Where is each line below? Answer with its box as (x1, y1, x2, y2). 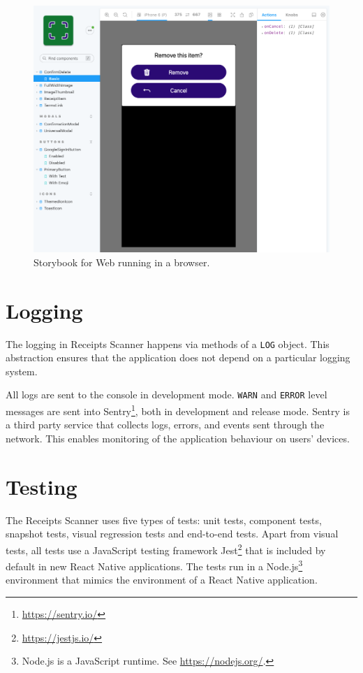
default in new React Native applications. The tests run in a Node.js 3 (6, 557, 303, 573)
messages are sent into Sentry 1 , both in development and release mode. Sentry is (6, 402, 350, 418)
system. (6, 363, 38, 378)
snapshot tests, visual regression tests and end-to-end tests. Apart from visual (6, 526, 339, 541)
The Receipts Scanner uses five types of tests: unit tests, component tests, (6, 512, 322, 527)
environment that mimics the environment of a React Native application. (6, 572, 318, 587)
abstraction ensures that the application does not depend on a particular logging (6, 350, 350, 365)
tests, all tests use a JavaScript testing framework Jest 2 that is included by (6, 540, 326, 557)
